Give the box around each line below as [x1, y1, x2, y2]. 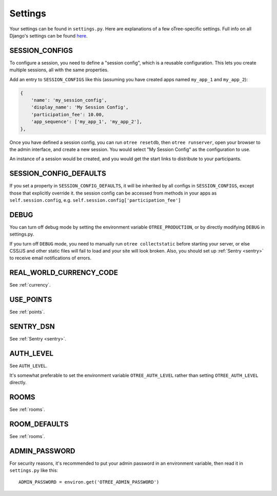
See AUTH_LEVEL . [9, 363, 48, 369]
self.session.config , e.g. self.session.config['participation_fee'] [9, 197, 182, 203]
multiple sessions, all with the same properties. [9, 67, 109, 73]
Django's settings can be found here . [9, 32, 88, 39]
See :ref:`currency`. [9, 282, 51, 288]
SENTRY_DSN [9, 322, 55, 331]
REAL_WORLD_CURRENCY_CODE [9, 269, 118, 277]
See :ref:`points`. [9, 309, 45, 315]
